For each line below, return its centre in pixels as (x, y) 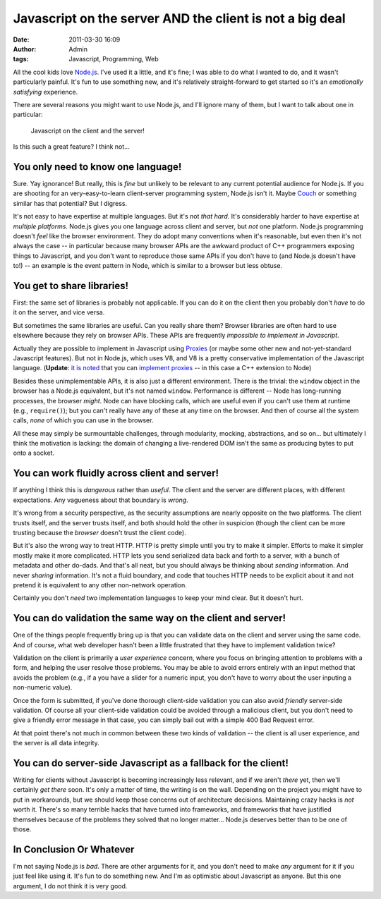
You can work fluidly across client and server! (116, 473)
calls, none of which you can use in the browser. (83, 420)
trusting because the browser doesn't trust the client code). (99, 532)
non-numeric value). (43, 687)
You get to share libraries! (71, 286)
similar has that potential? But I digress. (70, 203)
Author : (25, 49)
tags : (21, 59)
